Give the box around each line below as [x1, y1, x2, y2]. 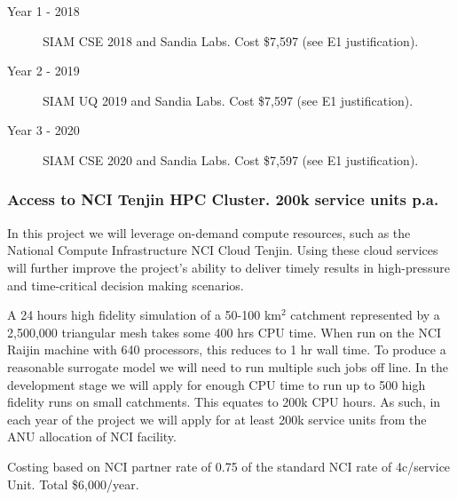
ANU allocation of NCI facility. [7, 427, 177, 446]
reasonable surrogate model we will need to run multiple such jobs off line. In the [7, 357, 449, 376]
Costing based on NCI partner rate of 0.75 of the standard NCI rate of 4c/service [7, 456, 451, 475]
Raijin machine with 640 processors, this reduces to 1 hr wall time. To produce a [7, 340, 446, 359]
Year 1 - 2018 [7, 2, 80, 20]
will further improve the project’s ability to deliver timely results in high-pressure [7, 258, 450, 276]
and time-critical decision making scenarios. [7, 275, 244, 294]
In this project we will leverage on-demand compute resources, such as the [7, 223, 411, 242]
